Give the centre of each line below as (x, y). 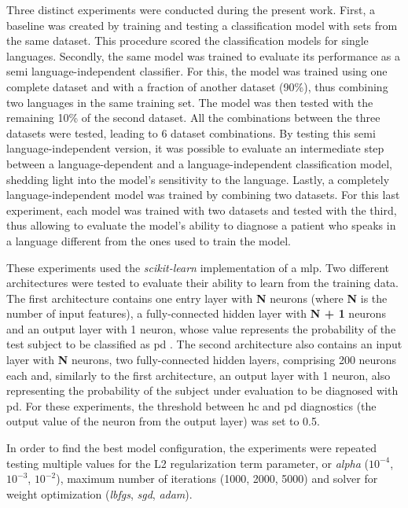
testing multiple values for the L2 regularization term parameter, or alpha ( (187, 463)
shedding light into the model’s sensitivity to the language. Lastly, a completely (198, 179)
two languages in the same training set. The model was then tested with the (190, 102)
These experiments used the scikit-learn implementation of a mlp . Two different (198, 267)
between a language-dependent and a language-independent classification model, (199, 163)
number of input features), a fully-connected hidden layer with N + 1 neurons (196, 313)
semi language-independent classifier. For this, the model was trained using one (197, 71)
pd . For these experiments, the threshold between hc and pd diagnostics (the (191, 405)
